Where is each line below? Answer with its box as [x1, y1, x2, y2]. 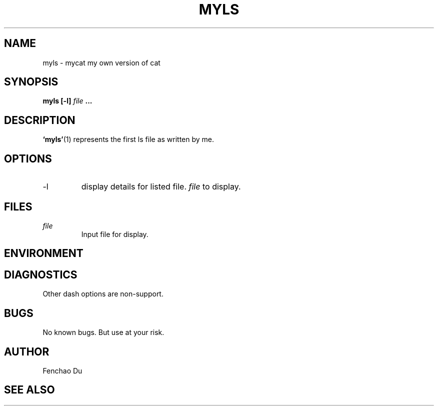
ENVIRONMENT [4, 247, 83, 260]
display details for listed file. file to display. [81, 181, 241, 192]
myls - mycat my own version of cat [42, 58, 160, 67]
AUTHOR [4, 345, 49, 358]
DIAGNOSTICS [4, 268, 77, 281]
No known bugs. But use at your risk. [42, 328, 164, 337]
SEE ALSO [4, 383, 55, 396]
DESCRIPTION [4, 113, 75, 126]
